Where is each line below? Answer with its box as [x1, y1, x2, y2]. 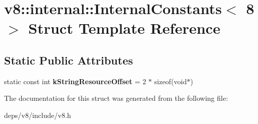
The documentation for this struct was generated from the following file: [4, 93, 228, 103]
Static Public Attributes [4, 52, 133, 68]
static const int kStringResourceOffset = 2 [4, 76, 146, 86]
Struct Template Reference [28, 18, 221, 38]
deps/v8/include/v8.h [4, 109, 71, 120]
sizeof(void [154, 76, 187, 86]
